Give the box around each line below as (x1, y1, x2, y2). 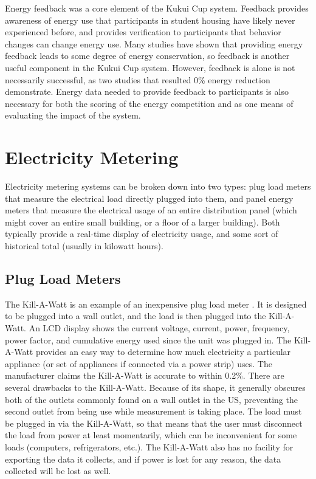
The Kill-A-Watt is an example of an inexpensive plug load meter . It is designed (5, 297, 307, 310)
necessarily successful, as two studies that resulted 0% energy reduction (5, 73, 270, 86)
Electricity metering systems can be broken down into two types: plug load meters (5, 180, 311, 193)
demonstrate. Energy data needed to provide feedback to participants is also (5, 85, 289, 98)
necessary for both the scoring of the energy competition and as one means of (5, 97, 294, 109)
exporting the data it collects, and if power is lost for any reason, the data (5, 452, 281, 465)
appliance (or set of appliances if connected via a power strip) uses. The (5, 357, 272, 370)
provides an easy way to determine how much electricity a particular (35, 345, 291, 358)
